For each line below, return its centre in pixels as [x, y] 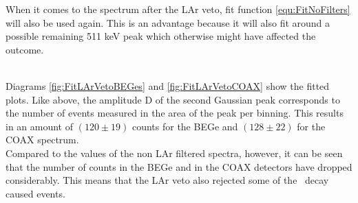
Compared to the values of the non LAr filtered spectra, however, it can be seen [174, 153]
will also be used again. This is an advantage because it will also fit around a [168, 22]
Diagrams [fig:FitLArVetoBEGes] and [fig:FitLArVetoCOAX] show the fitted [168, 85]
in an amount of [40, 126]
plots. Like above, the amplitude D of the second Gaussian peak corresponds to [173, 99]
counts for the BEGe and [185, 126]
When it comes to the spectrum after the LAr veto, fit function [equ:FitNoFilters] [178, 9]
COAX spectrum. [42, 140]
